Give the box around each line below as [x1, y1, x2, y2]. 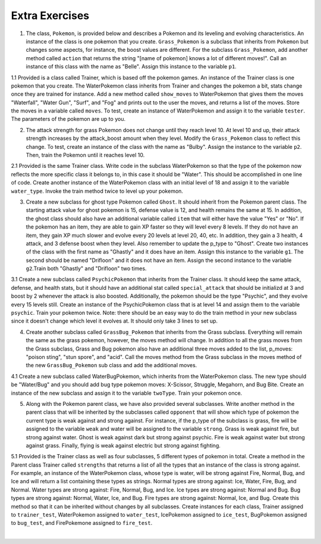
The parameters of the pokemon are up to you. [11, 115, 126, 123]
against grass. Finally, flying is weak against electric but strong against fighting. [26, 442, 221, 449]
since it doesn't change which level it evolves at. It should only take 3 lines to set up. [11, 317, 218, 324]
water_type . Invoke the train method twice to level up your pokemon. [11, 187, 184, 195]
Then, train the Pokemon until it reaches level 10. [26, 152, 145, 159]
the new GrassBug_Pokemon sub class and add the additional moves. [26, 362, 197, 369]
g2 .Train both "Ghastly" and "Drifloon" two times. [26, 265, 147, 272]
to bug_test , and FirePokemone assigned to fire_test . [11, 520, 153, 527]
